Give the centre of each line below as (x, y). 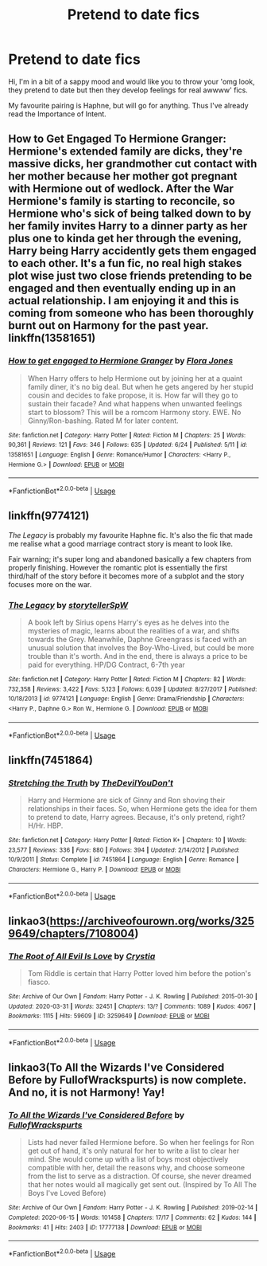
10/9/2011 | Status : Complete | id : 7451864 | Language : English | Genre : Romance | (124, 860)
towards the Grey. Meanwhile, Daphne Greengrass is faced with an (137, 640)
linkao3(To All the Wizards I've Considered (116, 1067)
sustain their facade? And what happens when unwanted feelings (135, 403)
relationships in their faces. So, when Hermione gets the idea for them (142, 808)
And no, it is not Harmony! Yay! (87, 1092)
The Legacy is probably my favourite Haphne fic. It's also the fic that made (130, 535)
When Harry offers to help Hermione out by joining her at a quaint (135, 378)
